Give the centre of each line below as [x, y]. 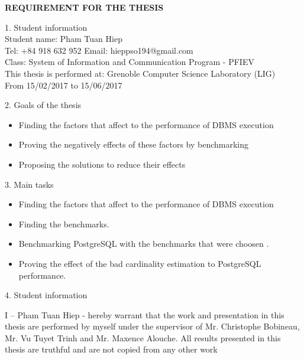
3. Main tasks [29, 184]
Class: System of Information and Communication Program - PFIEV [130, 62]
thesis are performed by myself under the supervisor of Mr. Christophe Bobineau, [152, 326]
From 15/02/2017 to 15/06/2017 [64, 85]
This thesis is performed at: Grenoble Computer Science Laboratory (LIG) [140, 73]
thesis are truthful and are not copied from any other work [111, 349]
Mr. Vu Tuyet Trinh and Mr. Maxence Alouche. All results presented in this [143, 337]
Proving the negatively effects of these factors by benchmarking [134, 144]
